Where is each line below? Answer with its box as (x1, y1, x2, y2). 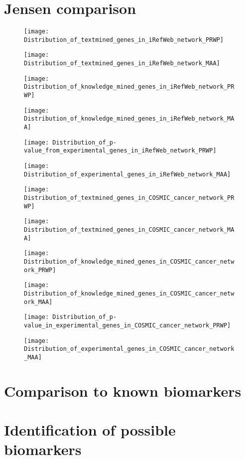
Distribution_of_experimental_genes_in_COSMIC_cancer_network (24, 345, 235, 353)
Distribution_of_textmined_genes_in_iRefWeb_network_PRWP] (24, 36, 224, 43)
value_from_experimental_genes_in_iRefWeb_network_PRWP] (24, 147, 217, 154)
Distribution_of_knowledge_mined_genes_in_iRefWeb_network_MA (24, 115, 235, 123)
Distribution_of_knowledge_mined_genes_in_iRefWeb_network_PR (24, 83, 235, 91)
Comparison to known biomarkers (4, 380, 242, 401)
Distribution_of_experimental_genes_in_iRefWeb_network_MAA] (24, 170, 231, 178)
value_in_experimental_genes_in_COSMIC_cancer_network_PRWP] (24, 321, 231, 329)
